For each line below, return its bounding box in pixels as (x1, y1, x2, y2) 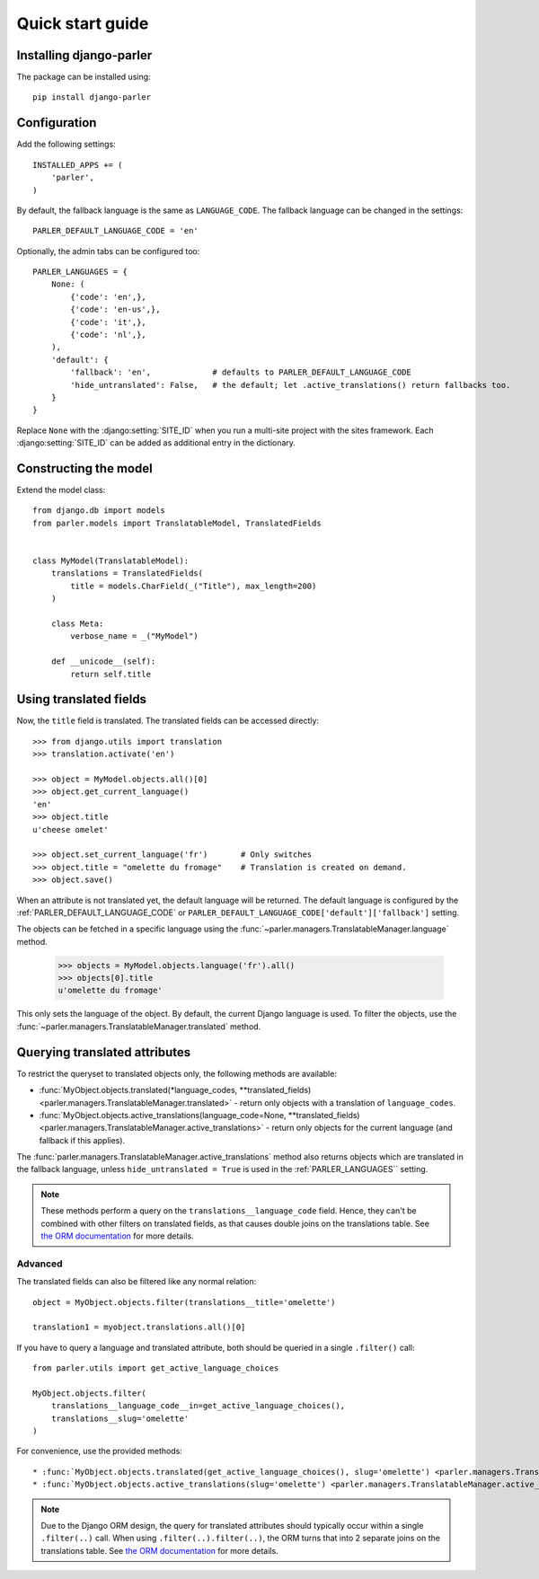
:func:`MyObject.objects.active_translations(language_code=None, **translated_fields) (39, 1109, 360, 1120)
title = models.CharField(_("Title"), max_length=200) (70, 580, 317, 591)
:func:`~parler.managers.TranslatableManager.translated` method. (16, 1020, 261, 1032)
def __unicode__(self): (50, 657, 156, 666)
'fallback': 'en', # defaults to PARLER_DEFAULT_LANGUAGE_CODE (70, 367, 412, 377)
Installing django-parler (16, 48, 153, 63)
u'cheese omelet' (32, 825, 109, 834)
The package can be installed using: (16, 72, 152, 83)
